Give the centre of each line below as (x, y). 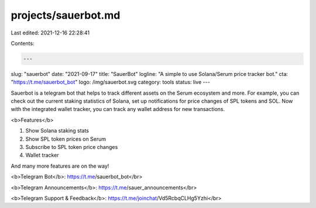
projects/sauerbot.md (66, 15)
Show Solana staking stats (57, 131)
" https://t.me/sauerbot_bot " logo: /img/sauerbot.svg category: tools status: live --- (110, 82)
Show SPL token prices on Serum (66, 139)
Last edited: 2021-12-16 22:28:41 (50, 33)
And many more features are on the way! (60, 166)
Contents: (23, 43)
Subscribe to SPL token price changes (72, 147)
